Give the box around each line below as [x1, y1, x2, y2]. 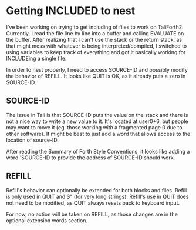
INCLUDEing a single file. [6, 55, 67, 62]
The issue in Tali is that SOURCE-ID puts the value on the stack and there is [6, 111, 188, 118]
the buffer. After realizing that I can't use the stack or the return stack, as [6, 36, 183, 43]
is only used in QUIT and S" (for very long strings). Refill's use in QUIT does [6, 193, 189, 200]
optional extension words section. [6, 216, 88, 224]
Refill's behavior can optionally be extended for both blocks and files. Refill [6, 186, 187, 194]
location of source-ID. [6, 136, 59, 144]
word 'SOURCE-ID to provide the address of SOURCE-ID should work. [6, 154, 175, 161]
